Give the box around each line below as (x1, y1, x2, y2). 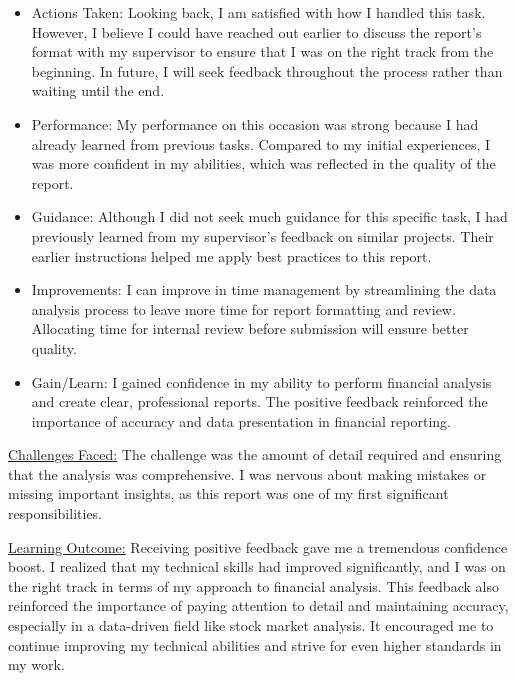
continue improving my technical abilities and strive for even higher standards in (8, 634, 502, 655)
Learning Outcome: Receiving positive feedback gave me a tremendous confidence (8, 536, 508, 557)
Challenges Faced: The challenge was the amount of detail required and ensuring (8, 444, 502, 465)
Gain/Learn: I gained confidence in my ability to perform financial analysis (31, 371, 492, 392)
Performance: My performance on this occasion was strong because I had (31, 113, 479, 134)
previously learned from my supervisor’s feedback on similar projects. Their (31, 225, 494, 246)
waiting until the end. (31, 80, 165, 101)
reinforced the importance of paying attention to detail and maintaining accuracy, (8, 595, 509, 616)
